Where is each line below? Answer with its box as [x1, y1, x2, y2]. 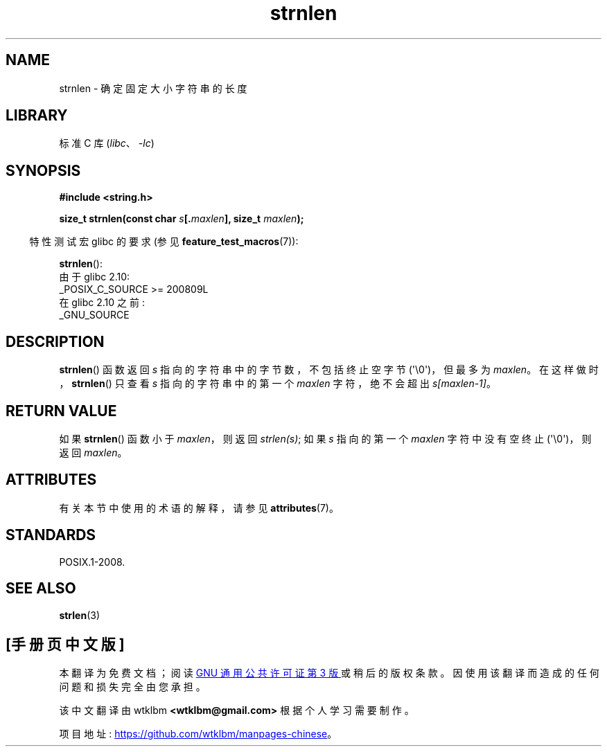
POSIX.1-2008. [59, 555, 125, 568]
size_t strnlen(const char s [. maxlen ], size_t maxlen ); [59, 213, 304, 225]
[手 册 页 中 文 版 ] [6, 635, 125, 653]
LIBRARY [6, 107, 68, 125]
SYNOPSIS [6, 161, 81, 179]
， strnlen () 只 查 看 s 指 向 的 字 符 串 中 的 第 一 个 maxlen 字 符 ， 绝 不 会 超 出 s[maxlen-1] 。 [59, 377, 496, 390]
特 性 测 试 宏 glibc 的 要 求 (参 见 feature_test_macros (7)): [29, 235, 299, 248]
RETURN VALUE [6, 402, 117, 420]
